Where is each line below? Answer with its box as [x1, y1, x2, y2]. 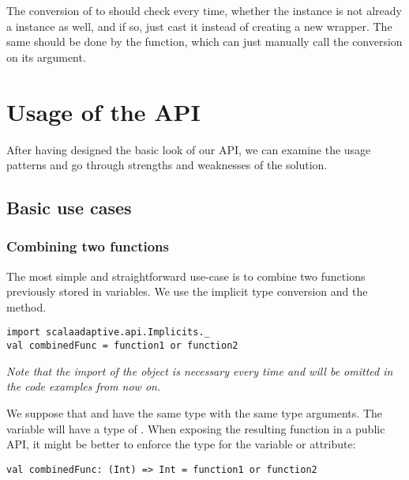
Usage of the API [6, 95, 201, 127]
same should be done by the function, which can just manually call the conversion [6, 33, 403, 50]
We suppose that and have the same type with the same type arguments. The [6, 404, 382, 421]
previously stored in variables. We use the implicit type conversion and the [6, 283, 368, 300]
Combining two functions [6, 236, 169, 256]
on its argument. [6, 48, 86, 65]
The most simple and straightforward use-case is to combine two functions [6, 267, 366, 284]
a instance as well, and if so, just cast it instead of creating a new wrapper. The [6, 17, 392, 34]
